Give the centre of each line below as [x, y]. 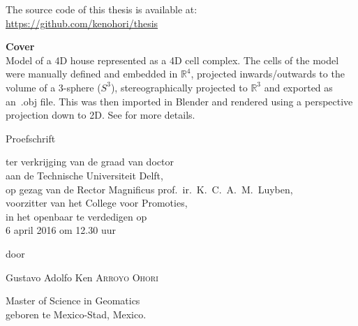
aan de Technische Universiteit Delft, [84, 175]
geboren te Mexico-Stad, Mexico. [76, 314]
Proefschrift [31, 138]
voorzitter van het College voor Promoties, [97, 203]
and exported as [298, 87]
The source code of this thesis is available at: [102, 9]
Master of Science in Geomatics [73, 301]
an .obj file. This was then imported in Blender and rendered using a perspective [179, 101]
